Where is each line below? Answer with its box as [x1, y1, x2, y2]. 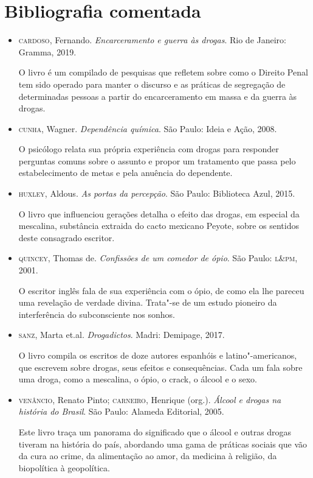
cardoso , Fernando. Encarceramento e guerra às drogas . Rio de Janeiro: [18, 33, 286, 46]
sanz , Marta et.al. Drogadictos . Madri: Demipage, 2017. [18, 328, 225, 341]
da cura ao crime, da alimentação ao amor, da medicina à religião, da [18, 449, 277, 462]
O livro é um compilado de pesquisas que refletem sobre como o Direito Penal [18, 66, 308, 79]
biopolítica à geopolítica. [18, 461, 110, 474]
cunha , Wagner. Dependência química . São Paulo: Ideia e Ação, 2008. [18, 122, 277, 135]
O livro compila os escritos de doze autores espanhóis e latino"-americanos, [18, 349, 297, 361]
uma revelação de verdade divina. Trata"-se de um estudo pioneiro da [18, 296, 277, 309]
